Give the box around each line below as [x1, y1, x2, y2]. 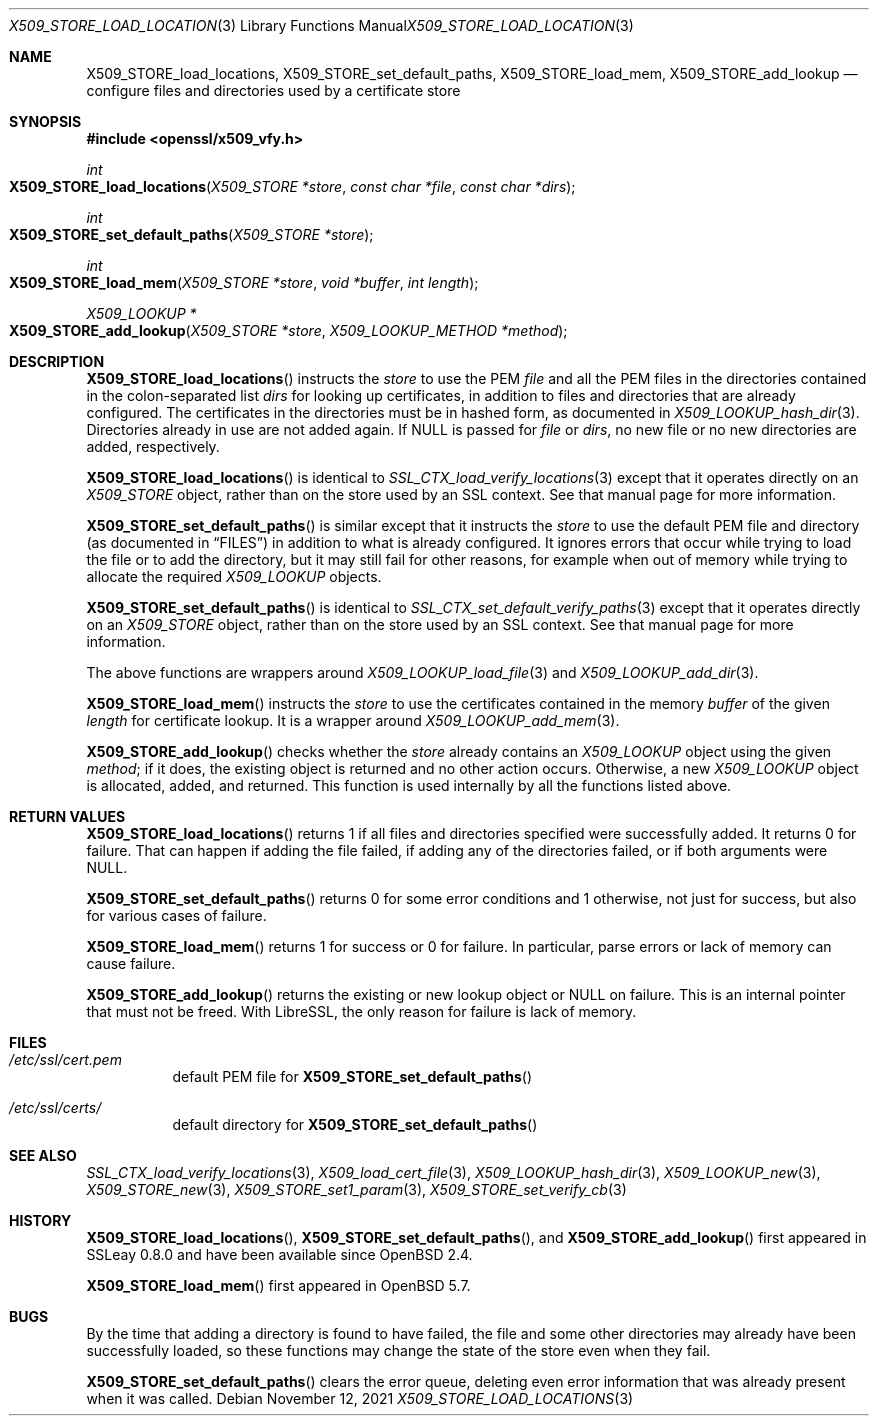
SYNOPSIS [9, 113, 82, 130]
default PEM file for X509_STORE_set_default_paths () [172, 1068, 533, 1085]
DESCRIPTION [9, 353, 105, 370]
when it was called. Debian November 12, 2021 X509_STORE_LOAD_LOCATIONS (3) [86, 1390, 634, 1407]
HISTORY [9, 1212, 72, 1229]
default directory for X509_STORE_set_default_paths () [172, 1116, 538, 1133]
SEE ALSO [9, 1147, 77, 1164]
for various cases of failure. [86, 907, 267, 924]
